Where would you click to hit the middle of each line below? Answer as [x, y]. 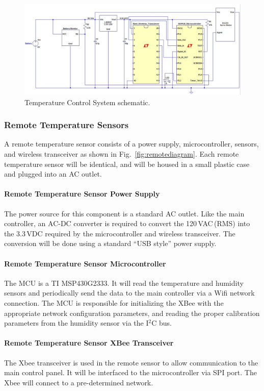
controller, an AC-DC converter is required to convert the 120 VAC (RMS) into [127, 223]
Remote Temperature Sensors [67, 125]
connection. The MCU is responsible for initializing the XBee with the [114, 302]
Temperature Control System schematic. [87, 102]
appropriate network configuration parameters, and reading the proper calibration [132, 313]
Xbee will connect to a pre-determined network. [79, 382]
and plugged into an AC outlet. [53, 174]
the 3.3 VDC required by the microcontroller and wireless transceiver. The [120, 233]
